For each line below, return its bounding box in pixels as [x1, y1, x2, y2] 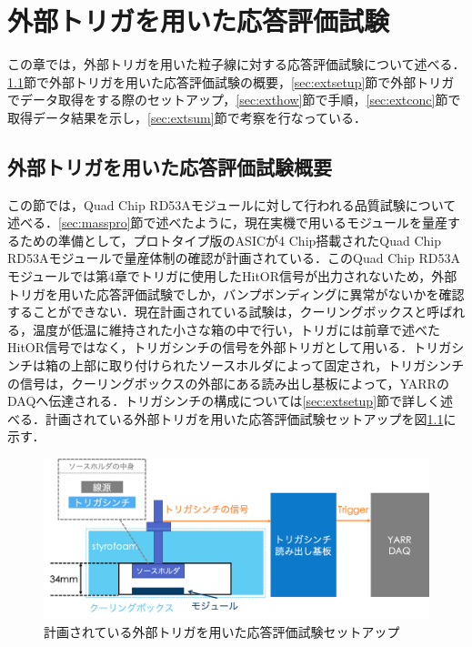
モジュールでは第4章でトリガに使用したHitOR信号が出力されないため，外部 [7, 267, 457, 286]
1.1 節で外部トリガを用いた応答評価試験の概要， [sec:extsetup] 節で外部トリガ [7, 72, 455, 91]
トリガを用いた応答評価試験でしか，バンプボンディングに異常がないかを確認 [7, 284, 465, 303]
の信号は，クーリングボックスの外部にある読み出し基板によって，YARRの [7, 373, 449, 392]
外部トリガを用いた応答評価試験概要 [7, 152, 332, 180]
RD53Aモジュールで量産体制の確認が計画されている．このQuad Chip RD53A [7, 248, 460, 268]
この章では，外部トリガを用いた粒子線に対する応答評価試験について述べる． [7, 55, 466, 74]
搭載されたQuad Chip [316, 230, 442, 249]
